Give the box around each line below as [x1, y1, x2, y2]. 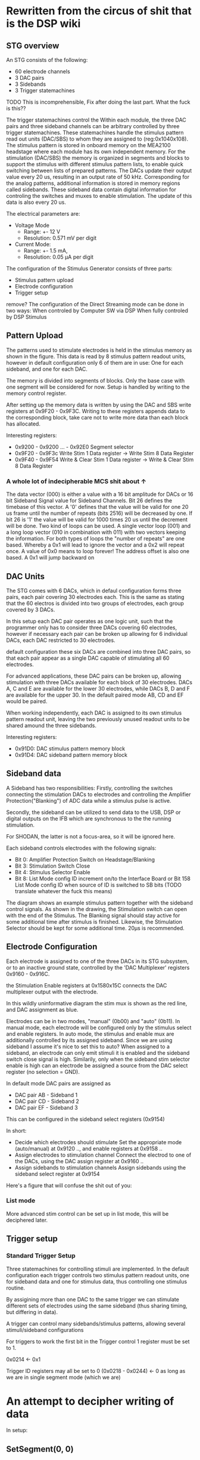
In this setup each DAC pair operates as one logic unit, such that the [6, 617, 173, 625]
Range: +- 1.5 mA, [23, 247, 68, 254]
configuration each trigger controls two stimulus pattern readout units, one [6, 1271, 189, 1279]
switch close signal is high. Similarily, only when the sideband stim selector [6, 1055, 190, 1063]
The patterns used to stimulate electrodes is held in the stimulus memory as [6, 346, 192, 353]
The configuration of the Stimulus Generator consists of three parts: [6, 265, 173, 272]
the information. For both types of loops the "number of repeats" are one [6, 535, 185, 542]
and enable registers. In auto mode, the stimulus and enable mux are [6, 1030, 174, 1037]
